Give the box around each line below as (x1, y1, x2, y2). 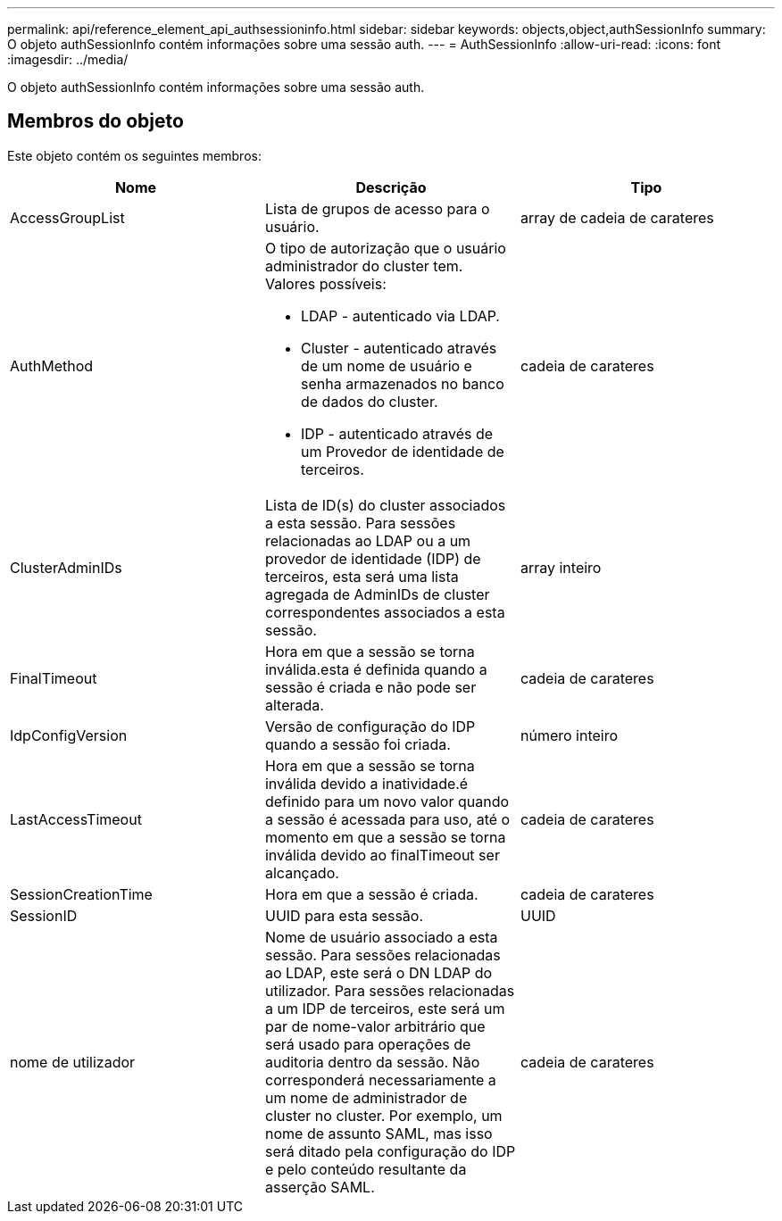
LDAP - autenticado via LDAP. (300, 306, 500, 325)
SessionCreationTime (10, 885, 153, 903)
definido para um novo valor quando (264, 792, 510, 810)
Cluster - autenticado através (300, 338, 497, 357)
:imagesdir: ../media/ (7, 52, 129, 67)
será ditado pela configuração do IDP (264, 1142, 516, 1160)
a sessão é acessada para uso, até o (264, 810, 511, 828)
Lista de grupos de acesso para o (264, 199, 490, 218)
